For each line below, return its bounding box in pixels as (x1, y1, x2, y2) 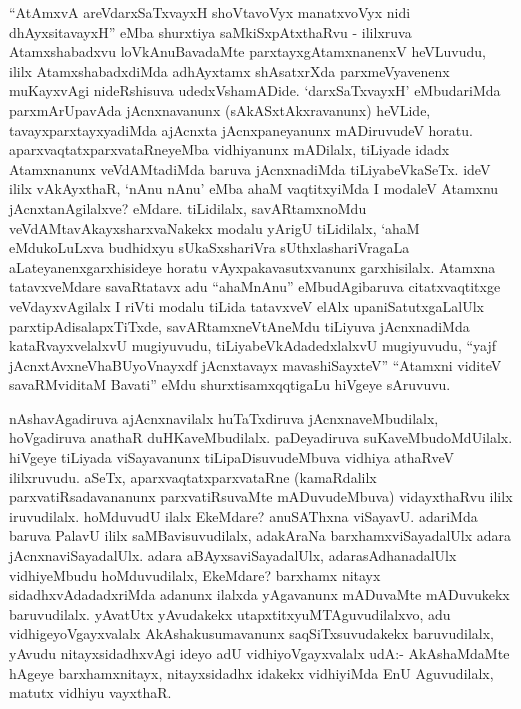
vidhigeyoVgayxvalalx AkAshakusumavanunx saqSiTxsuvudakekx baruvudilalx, (9, 623, 495, 644)
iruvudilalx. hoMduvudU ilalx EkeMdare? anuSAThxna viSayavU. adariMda (9, 505, 478, 526)
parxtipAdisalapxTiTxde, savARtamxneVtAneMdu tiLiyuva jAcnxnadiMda (9, 315, 470, 336)
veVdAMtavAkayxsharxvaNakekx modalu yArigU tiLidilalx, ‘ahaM (9, 217, 420, 238)
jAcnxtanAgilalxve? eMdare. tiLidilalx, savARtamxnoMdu (9, 197, 367, 218)
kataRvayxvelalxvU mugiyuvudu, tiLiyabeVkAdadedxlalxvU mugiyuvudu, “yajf (9, 335, 497, 356)
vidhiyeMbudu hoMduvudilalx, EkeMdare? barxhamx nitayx (9, 564, 381, 585)
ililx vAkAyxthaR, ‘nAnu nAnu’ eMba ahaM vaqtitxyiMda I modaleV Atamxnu (9, 178, 499, 199)
